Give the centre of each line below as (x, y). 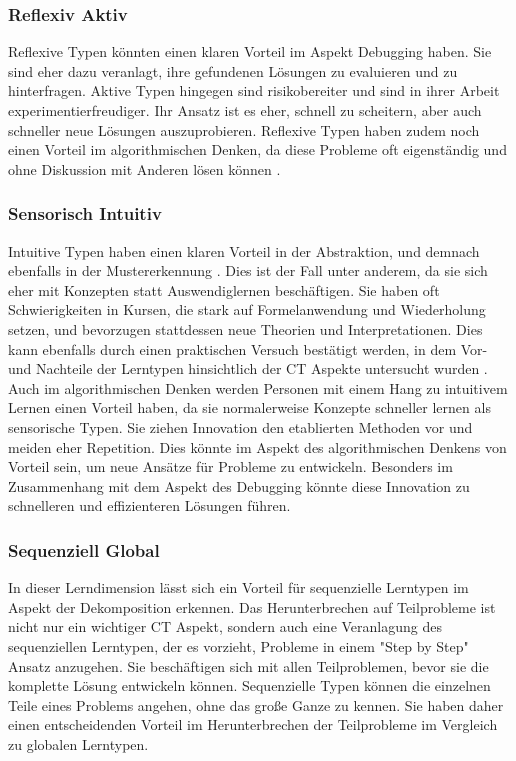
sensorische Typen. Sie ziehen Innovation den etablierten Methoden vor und (240, 426)
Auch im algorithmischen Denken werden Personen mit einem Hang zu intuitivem (258, 387)
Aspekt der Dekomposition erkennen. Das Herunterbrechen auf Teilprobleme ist (252, 606)
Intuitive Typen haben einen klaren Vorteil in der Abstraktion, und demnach (244, 250)
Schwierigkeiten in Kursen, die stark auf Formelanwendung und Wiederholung (247, 309)
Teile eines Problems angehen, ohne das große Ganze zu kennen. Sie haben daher (256, 704)
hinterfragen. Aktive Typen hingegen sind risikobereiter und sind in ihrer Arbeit (254, 90)
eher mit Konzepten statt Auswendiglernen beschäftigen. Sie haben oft (224, 289)
